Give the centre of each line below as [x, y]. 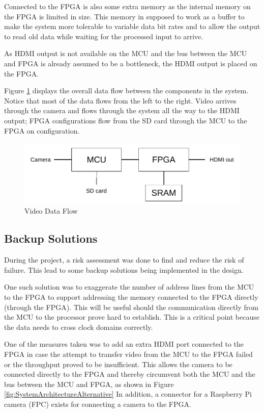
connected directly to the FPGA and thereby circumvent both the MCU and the [130, 374]
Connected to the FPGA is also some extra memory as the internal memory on [127, 6]
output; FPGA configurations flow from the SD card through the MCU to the [126, 120]
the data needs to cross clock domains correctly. [79, 327]
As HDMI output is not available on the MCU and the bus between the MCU [126, 53]
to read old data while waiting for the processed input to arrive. [104, 36]
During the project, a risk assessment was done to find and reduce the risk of [124, 260]
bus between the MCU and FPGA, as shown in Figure [89, 384]
